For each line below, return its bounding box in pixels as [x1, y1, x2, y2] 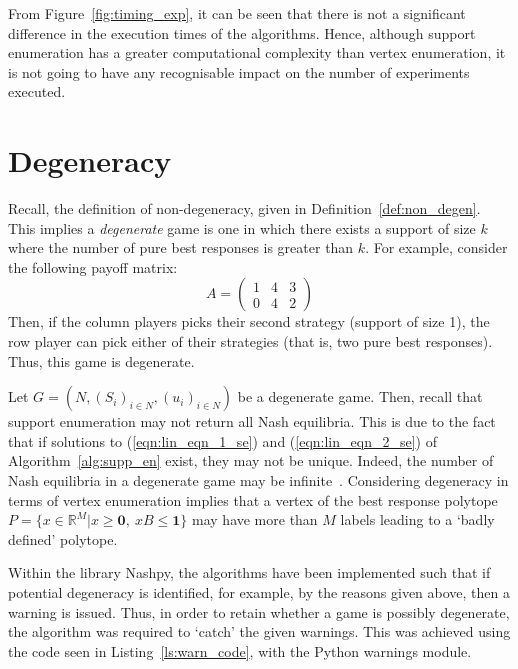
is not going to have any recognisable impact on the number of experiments [8, 61, 470, 82]
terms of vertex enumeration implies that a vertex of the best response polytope [8, 489, 498, 510]
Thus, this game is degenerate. [8, 350, 195, 371]
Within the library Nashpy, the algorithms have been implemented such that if [8, 562, 491, 583]
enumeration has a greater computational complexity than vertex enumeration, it [8, 42, 506, 63]
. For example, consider [365, 237, 508, 258]
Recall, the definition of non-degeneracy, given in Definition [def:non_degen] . [8, 198, 481, 219]
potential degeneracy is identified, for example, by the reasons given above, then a [8, 582, 511, 602]
